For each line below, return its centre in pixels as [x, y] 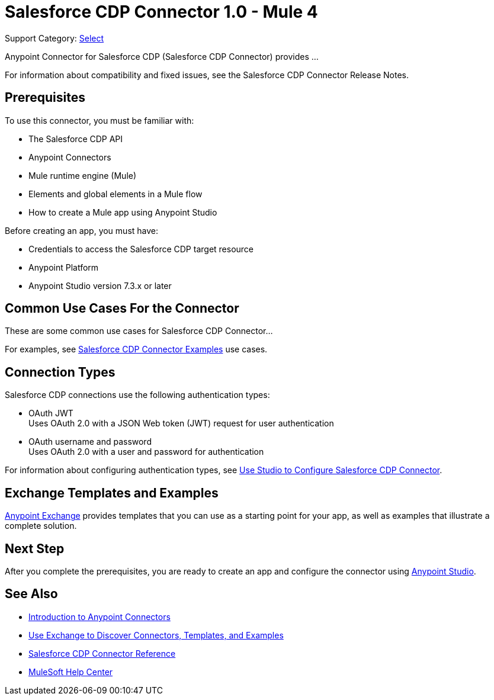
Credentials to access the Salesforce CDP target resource [141, 249]
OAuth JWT [51, 413]
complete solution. [41, 526]
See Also [31, 594]
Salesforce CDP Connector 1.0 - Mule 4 [161, 12]
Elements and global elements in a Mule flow [116, 194]
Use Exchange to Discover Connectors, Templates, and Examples [156, 635]
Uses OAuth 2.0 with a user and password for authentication [146, 452]
